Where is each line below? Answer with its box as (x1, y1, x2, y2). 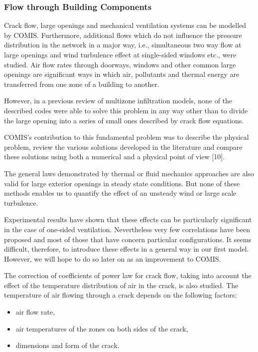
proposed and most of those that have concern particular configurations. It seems (4, 234, 252, 244)
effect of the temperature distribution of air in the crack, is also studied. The (4, 280, 239, 290)
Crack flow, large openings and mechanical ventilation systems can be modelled (4, 20, 247, 30)
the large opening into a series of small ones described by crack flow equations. (4, 115, 244, 125)
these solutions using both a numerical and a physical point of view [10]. (4, 151, 225, 162)
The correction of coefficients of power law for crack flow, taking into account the (4, 270, 252, 281)
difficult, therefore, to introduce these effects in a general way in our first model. (4, 244, 249, 254)
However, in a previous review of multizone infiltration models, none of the (4, 95, 233, 106)
